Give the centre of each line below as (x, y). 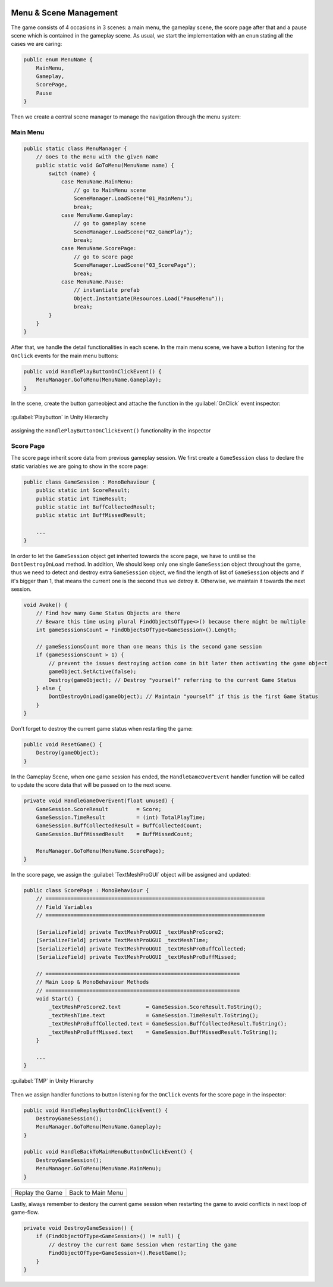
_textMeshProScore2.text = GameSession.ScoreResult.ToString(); (155, 1007)
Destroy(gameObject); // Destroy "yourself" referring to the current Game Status (172, 680)
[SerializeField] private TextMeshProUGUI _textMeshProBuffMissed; (136, 957)
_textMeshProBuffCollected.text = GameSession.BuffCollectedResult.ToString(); (168, 1024)
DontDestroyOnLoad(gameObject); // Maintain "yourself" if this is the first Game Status (183, 697)
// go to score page (103, 257)
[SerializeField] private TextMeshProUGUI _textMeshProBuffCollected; (141, 949)
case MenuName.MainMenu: (97, 182)
